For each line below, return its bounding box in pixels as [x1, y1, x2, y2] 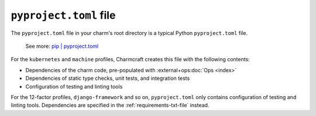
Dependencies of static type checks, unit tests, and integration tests [25, 75, 190, 82]
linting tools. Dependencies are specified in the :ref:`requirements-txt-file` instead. [11, 102, 209, 109]
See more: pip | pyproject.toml [25, 43, 99, 50]
